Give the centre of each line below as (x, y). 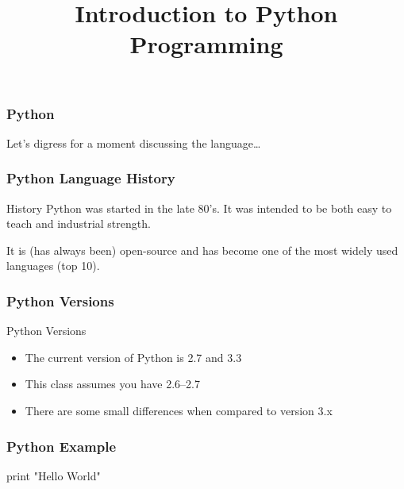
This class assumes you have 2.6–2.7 (112, 384)
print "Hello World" (54, 475)
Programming (206, 44)
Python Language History (91, 178)
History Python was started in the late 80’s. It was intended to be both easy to (199, 208)
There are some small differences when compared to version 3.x (179, 411)
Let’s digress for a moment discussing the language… (134, 142)
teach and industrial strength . (79, 223)
